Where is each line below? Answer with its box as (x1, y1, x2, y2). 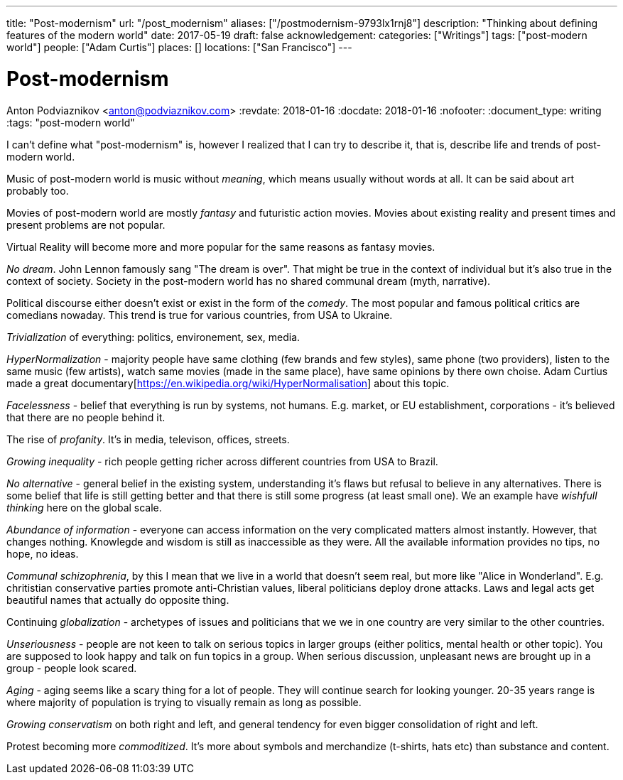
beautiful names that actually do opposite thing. (6, 593, 229, 606)
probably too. (6, 184, 69, 197)
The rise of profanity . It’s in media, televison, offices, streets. (6, 433, 290, 445)
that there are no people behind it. (6, 411, 166, 423)
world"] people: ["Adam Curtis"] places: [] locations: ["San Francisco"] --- (6, 41, 352, 53)
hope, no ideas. (6, 547, 79, 560)
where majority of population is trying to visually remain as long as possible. (6, 695, 362, 708)
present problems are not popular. (6, 218, 166, 231)
